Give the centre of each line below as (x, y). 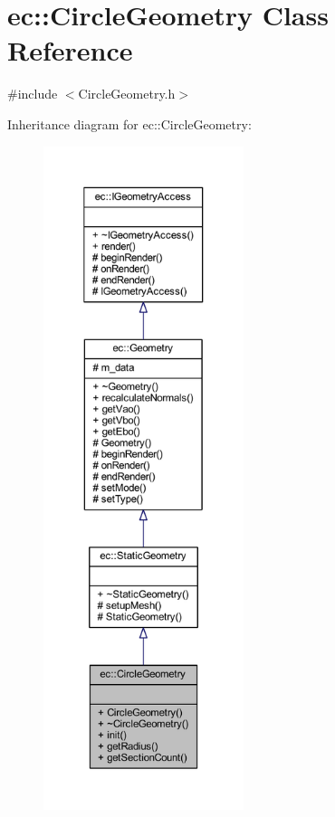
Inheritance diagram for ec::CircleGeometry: (129, 123)
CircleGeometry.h (127, 94)
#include (33, 94)
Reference (70, 50)
